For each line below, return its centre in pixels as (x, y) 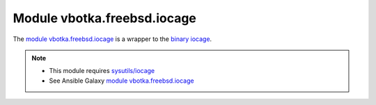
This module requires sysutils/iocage (102, 71)
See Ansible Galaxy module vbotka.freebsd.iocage (122, 81)
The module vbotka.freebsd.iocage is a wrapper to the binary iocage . (112, 39)
